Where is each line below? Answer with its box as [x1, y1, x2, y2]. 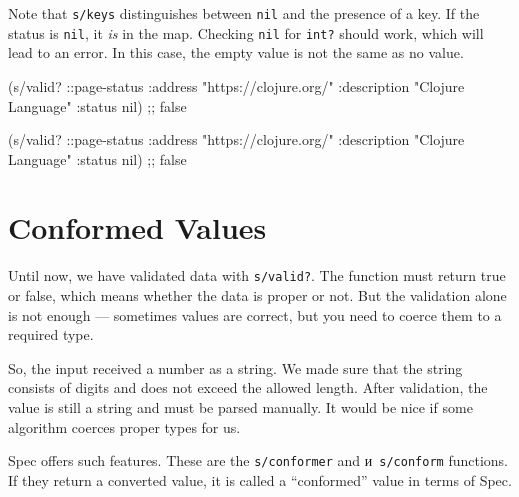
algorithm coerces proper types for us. [8, 416, 241, 437]
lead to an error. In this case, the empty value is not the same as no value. [8, 42, 464, 63]
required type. [8, 324, 94, 345]
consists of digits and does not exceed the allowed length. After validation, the [8, 377, 488, 398]
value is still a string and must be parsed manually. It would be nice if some [8, 397, 473, 418]
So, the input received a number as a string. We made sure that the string [8, 357, 463, 378]
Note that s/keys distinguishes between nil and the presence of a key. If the [8, 3, 480, 23]
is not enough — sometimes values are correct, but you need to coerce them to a [8, 304, 502, 325]
